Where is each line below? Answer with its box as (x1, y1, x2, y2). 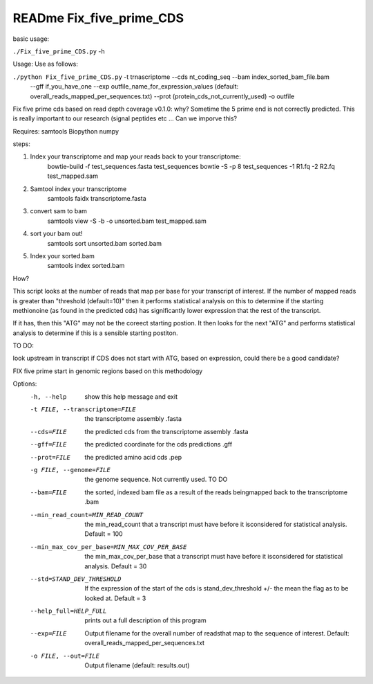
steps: (12, 140, 30, 148)
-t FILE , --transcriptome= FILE (30, 406, 136, 413)
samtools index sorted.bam (47, 262, 125, 270)
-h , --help (30, 393, 67, 401)
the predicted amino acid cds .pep (84, 453, 182, 461)
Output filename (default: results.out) (84, 661, 190, 669)
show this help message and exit (84, 392, 178, 401)
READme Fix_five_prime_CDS (12, 10, 184, 26)
